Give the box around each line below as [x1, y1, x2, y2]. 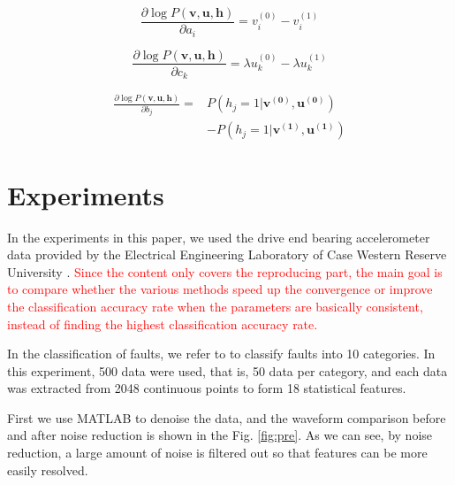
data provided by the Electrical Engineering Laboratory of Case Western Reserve [7, 245, 447, 264]
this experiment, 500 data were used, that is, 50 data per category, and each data [7, 361, 448, 380]
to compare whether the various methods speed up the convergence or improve [7, 280, 433, 298]
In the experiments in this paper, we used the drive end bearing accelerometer [7, 227, 430, 246]
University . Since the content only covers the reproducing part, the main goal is [7, 262, 443, 281]
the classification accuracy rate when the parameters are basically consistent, [7, 296, 423, 315]
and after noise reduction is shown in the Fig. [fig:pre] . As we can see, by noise [7, 426, 433, 444]
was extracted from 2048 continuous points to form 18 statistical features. [7, 379, 406, 397]
